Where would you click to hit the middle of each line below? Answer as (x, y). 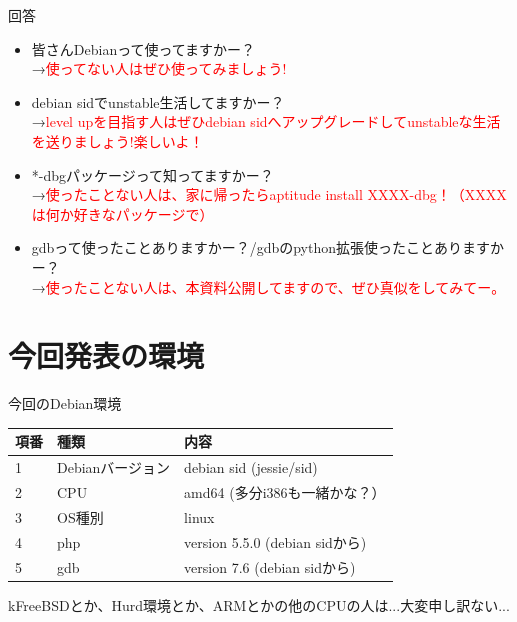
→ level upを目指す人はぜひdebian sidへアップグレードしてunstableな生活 (266, 121)
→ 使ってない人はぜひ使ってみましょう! (159, 68)
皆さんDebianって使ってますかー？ (143, 48)
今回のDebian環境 (65, 403)
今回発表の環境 (106, 355)
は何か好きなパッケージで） (122, 213)
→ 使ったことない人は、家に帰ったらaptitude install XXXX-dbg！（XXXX (269, 194)
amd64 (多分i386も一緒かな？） (285, 492)
